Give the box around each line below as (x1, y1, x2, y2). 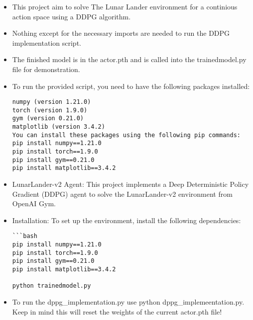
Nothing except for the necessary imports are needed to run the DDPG (12, 28, 230, 38)
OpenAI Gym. (12, 198, 56, 209)
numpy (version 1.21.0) (12, 98, 91, 106)
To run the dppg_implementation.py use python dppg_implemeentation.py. (12, 297, 245, 307)
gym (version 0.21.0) (12, 115, 84, 122)
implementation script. (12, 37, 81, 48)
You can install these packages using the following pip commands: (12, 131, 241, 139)
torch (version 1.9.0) (12, 106, 88, 114)
